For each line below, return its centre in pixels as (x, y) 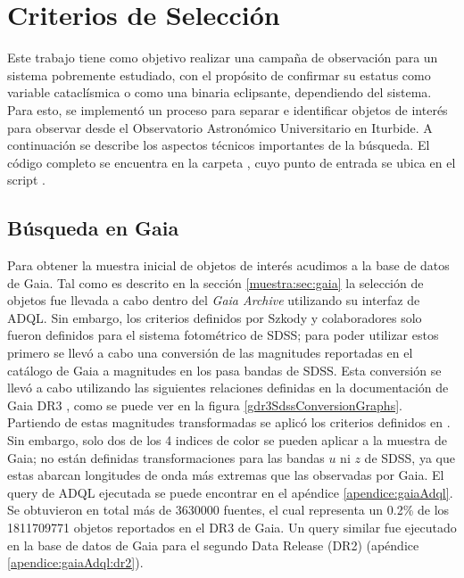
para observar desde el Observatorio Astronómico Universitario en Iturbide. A (220, 127)
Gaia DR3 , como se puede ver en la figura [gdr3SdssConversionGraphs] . (205, 405)
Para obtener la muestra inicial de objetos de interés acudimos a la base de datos (228, 265)
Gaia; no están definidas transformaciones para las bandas (166, 457)
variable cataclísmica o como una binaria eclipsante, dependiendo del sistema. (220, 92)
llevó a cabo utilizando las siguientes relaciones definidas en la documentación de (228, 388)
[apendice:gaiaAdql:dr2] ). (75, 562)
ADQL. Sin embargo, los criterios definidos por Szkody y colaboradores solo (215, 317)
